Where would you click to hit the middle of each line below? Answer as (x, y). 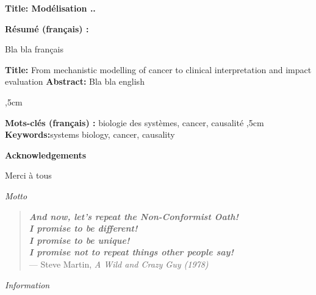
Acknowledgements (46, 155)
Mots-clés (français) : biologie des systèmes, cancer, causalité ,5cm (135, 122)
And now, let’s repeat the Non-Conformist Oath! (134, 216)
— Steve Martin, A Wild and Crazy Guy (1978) (119, 264)
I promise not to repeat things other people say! (131, 252)
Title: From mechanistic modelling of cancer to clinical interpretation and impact (158, 69)
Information (27, 284)
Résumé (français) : (47, 28)
